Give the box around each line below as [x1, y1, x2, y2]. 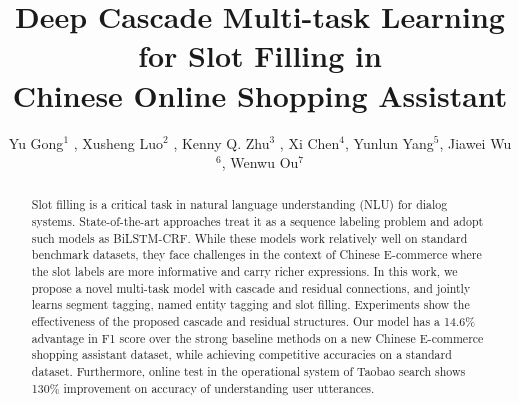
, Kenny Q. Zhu [173, 132, 270, 153]
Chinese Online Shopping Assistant [12, 74, 508, 115]
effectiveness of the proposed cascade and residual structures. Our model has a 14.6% [31, 313, 476, 330]
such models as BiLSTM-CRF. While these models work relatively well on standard [31, 229, 468, 246]
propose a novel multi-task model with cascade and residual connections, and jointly [31, 279, 471, 296]
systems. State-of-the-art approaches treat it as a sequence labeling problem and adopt [31, 213, 484, 230]
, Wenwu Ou [221, 152, 299, 173]
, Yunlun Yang [345, 132, 434, 153]
